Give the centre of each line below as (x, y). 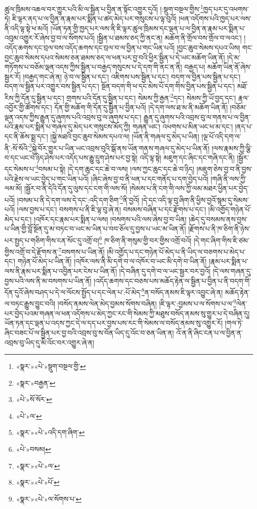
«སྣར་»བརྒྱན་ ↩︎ (36, 382)
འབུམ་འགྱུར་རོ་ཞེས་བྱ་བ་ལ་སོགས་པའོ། (50, 38)
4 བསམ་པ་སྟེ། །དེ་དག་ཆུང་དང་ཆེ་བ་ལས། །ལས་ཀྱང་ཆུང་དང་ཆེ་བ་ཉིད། (115, 168)
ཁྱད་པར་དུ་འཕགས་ (226, 9)
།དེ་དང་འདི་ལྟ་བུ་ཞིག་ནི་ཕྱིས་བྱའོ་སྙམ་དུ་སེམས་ (195, 200)
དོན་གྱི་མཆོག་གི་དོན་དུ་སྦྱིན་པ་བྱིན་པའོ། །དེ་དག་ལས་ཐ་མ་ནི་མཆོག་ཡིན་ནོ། (141, 107)
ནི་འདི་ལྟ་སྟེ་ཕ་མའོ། (26, 28)
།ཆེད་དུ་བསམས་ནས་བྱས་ (218, 219)
